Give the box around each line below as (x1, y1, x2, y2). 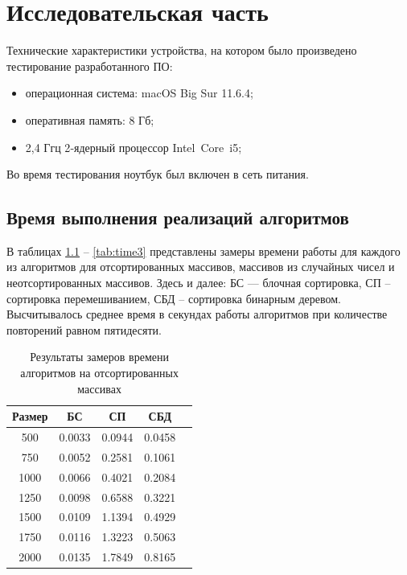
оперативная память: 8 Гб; (25, 111, 154, 128)
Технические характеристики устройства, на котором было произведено (6, 42, 357, 59)
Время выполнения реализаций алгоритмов (6, 205, 349, 230)
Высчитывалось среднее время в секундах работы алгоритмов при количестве (6, 306, 388, 322)
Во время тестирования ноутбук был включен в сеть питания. (6, 166, 309, 183)
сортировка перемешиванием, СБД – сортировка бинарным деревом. (6, 290, 341, 306)
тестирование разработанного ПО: (6, 57, 173, 74)
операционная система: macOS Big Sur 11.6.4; (25, 84, 253, 101)
